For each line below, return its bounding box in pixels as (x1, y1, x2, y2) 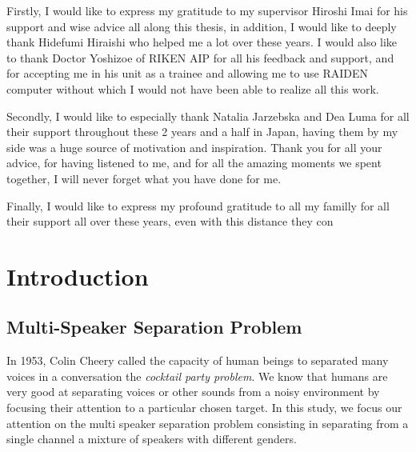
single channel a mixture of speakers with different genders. (6, 430, 297, 447)
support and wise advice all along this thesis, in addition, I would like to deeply (6, 18, 397, 34)
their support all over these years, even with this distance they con (6, 213, 334, 230)
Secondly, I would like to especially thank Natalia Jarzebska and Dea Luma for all (6, 107, 410, 124)
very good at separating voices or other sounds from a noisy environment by (6, 383, 380, 400)
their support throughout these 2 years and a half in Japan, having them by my (6, 123, 398, 140)
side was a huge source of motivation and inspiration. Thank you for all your (6, 138, 382, 155)
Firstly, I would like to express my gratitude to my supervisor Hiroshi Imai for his (6, 2, 408, 18)
